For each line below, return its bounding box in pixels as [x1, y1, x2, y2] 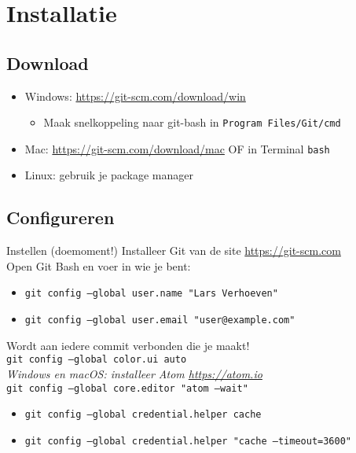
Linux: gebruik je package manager [24, 167, 193, 183]
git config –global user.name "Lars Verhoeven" [24, 288, 278, 300]
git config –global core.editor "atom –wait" [6, 382, 248, 394]
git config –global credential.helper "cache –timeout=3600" [24, 435, 352, 447]
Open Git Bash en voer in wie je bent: [6, 257, 191, 274]
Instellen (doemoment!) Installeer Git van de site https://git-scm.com [6, 242, 341, 259]
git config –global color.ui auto [6, 354, 187, 366]
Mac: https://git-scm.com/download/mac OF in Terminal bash [24, 140, 330, 157]
